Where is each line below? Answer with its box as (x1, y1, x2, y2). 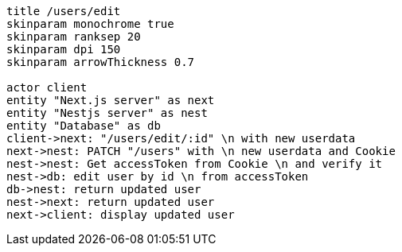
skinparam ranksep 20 (6, 30, 141, 43)
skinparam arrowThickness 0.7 (6, 56, 195, 68)
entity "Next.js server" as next (6, 94, 215, 107)
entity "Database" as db (6, 119, 161, 132)
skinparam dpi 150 (6, 43, 121, 56)
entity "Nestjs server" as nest (6, 107, 208, 119)
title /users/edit (6, 5, 121, 17)
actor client (6, 81, 88, 94)
